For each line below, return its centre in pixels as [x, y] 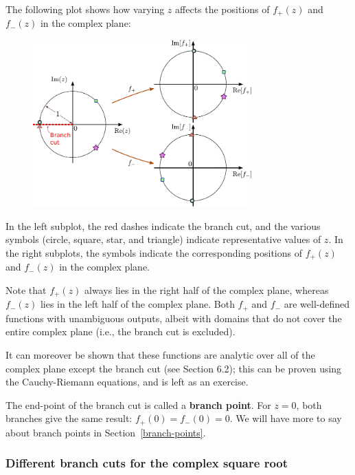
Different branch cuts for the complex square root [147, 463]
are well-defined [317, 304]
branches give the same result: [69, 418]
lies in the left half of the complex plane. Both [137, 304]
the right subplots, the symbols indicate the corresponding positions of [154, 252]
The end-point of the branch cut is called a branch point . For [138, 404]
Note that [26, 289]
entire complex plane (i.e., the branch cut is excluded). [121, 331]
